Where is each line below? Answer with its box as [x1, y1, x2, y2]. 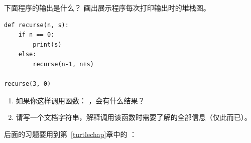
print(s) [33, 41, 62, 48]
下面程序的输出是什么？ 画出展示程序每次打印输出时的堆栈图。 [4, 3, 210, 13]
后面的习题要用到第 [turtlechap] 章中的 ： [4, 128, 137, 139]
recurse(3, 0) [4, 80, 51, 88]
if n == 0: [18, 31, 55, 39]
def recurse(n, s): [4, 21, 69, 29]
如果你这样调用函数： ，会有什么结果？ [16, 95, 145, 105]
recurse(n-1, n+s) [33, 60, 94, 68]
